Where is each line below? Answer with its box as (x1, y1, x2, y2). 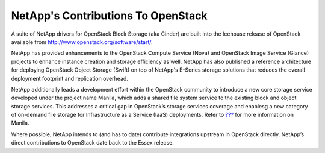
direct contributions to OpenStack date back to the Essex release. (11, 139, 174, 146)
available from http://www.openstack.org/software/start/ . (11, 38, 153, 45)
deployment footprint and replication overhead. (11, 75, 129, 82)
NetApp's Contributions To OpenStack (11, 9, 208, 22)
